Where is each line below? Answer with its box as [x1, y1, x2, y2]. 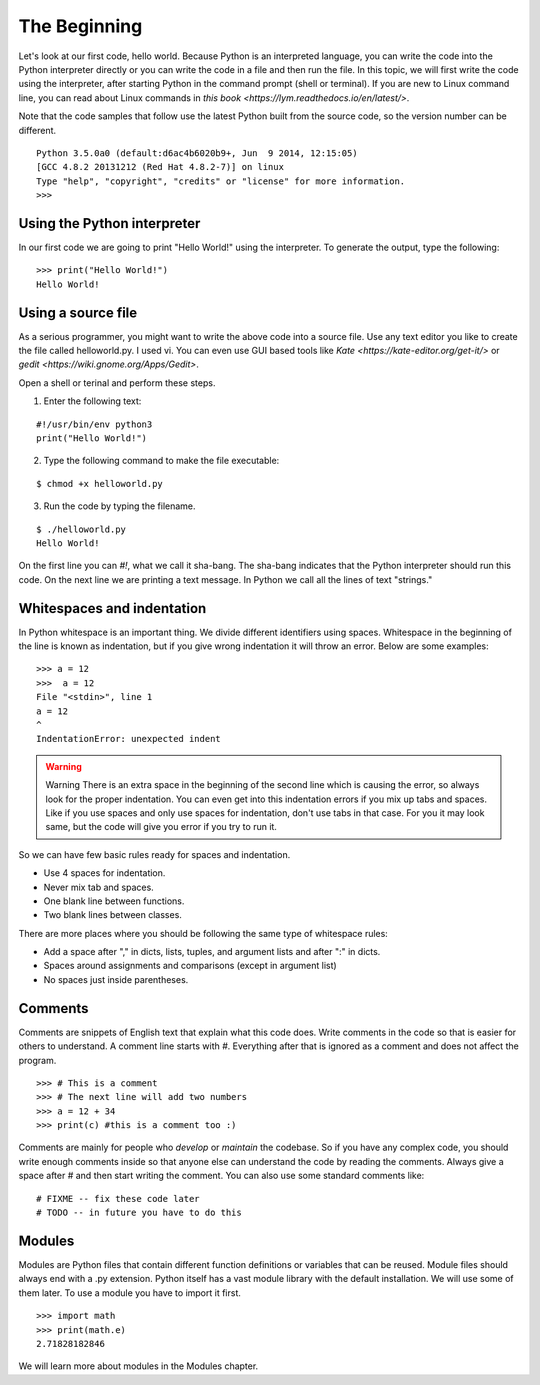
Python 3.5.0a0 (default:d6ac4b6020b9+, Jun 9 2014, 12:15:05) [36, 147, 359, 159]
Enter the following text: [43, 395, 142, 407]
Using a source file [18, 304, 138, 321]
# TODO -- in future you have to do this [36, 1207, 242, 1219]
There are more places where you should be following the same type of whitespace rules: [18, 927, 389, 939]
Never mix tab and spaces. [43, 881, 154, 893]
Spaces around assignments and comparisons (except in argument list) [43, 960, 337, 972]
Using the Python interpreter [18, 215, 201, 232]
